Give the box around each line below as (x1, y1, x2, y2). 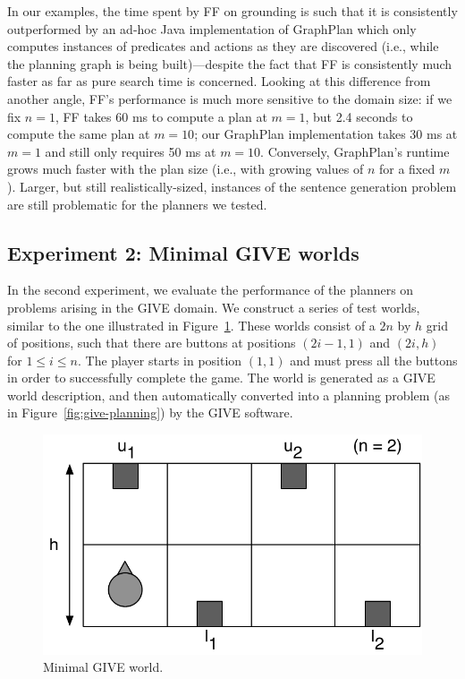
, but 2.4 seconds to (305, 107, 413, 125)
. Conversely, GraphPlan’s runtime (260, 142, 450, 160)
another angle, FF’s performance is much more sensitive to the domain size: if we (7, 89, 452, 107)
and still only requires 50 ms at (45, 142, 216, 160)
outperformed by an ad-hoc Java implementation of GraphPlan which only (7, 19, 417, 38)
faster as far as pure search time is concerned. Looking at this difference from (7, 72, 431, 90)
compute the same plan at (7, 125, 150, 143)
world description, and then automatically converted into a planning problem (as (7, 385, 451, 404)
